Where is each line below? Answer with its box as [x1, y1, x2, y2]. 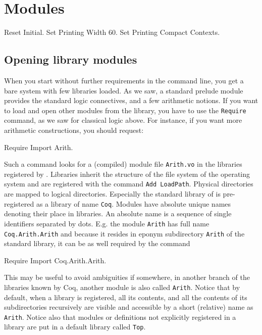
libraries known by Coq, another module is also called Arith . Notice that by [4, 281, 240, 292]
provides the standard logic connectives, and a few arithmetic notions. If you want [4, 95, 258, 106]
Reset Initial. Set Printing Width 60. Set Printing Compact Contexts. [4, 27, 220, 37]
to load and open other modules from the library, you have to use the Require [4, 105, 246, 115]
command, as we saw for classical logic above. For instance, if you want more [4, 115, 242, 125]
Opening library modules [4, 52, 137, 67]
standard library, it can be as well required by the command [4, 238, 190, 249]
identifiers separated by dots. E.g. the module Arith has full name [4, 218, 209, 228]
